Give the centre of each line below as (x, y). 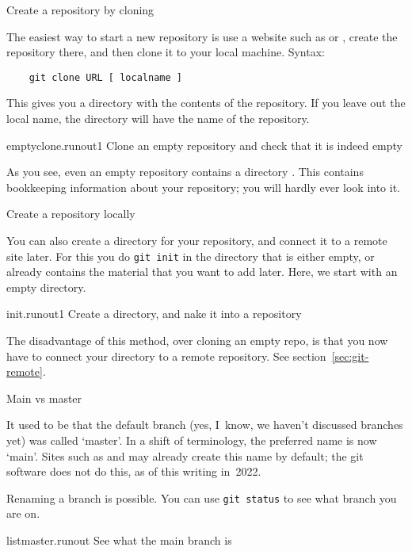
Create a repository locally (71, 214)
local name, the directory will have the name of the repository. (158, 119)
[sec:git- (350, 356)
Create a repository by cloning (80, 10)
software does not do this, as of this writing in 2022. (134, 471)
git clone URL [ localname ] (105, 77)
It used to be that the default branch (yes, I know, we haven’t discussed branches (205, 425)
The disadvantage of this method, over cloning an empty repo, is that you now (197, 341)
